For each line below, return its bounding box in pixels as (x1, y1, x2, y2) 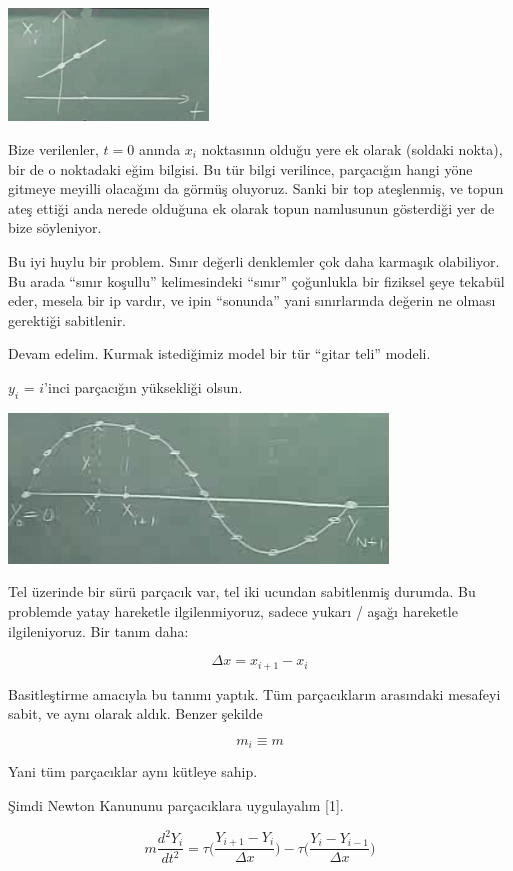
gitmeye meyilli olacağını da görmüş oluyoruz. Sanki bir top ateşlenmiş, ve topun (8, 178, 504, 199)
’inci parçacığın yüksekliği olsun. (44, 376, 243, 397)
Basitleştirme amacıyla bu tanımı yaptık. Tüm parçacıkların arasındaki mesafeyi (8, 683, 501, 704)
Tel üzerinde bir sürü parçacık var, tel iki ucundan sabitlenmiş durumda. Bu (8, 581, 476, 602)
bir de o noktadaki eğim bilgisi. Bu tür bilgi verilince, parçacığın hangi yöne (8, 158, 473, 179)
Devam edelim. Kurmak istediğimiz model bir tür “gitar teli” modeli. (8, 343, 431, 364)
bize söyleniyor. (8, 217, 102, 238)
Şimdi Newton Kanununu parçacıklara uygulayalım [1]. (8, 794, 344, 815)
